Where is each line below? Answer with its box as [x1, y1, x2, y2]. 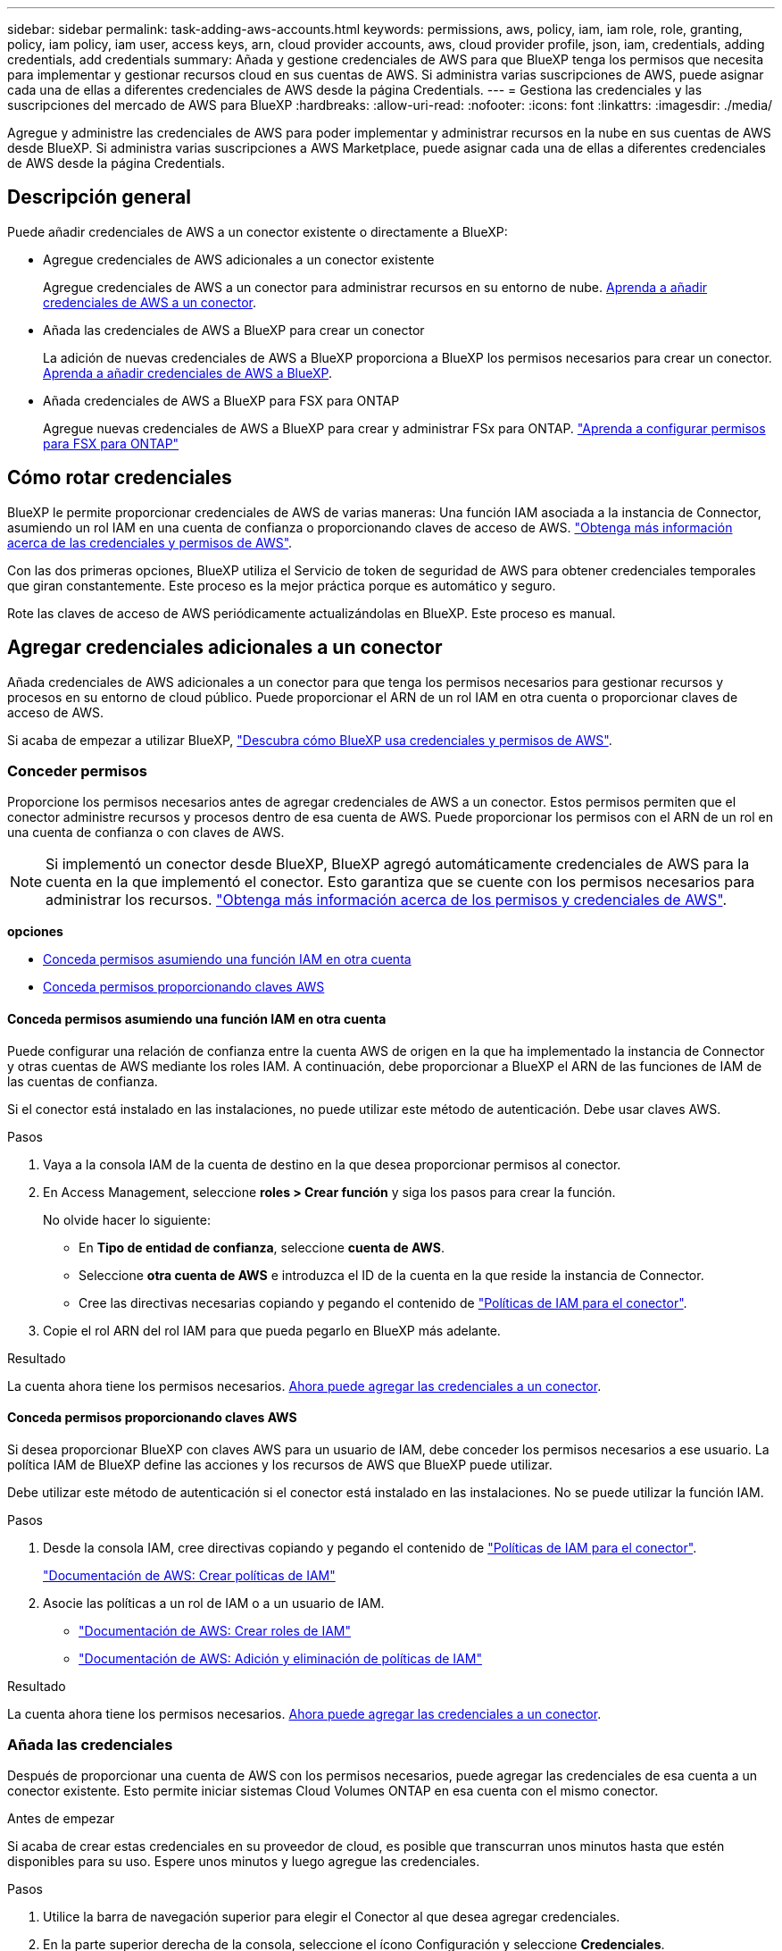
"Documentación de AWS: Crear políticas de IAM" [43, 1567, 336, 1583]
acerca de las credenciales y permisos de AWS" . [7, 534, 293, 550]
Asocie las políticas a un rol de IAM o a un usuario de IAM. [43, 1595, 385, 1611]
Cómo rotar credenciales [7, 466, 232, 490]
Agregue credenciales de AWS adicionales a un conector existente [43, 251, 435, 267]
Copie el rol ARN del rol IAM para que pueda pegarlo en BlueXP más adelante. [43, 1322, 501, 1338]
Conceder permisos [7, 761, 147, 780]
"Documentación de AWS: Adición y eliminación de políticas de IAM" [79, 1650, 482, 1666]
